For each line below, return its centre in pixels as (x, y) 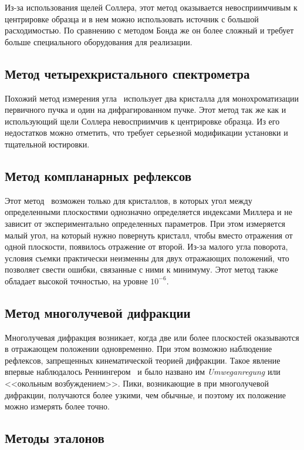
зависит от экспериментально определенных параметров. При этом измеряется (145, 223)
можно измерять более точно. (57, 406)
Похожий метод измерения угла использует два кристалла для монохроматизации (152, 98)
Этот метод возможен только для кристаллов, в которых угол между (129, 200)
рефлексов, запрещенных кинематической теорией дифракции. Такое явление (143, 360)
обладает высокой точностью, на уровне (76, 281)
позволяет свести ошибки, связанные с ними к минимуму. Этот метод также (141, 269)
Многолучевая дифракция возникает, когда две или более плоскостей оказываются (152, 337)
